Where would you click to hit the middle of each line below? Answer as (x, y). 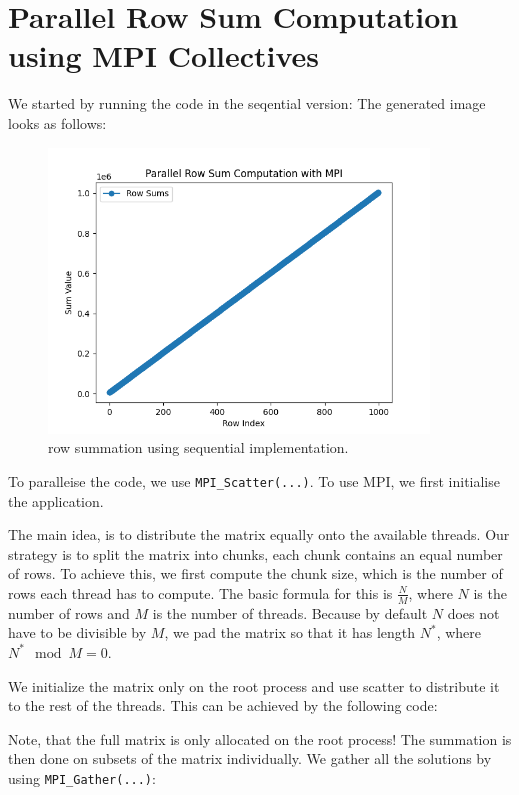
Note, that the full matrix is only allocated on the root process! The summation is (260, 738)
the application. (56, 500)
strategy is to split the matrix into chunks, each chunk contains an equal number (255, 553)
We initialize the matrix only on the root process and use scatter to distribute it (254, 685)
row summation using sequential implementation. (198, 447)
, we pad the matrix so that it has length (290, 632)
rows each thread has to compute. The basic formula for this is (200, 592)
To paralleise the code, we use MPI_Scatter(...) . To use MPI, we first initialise (254, 480)
